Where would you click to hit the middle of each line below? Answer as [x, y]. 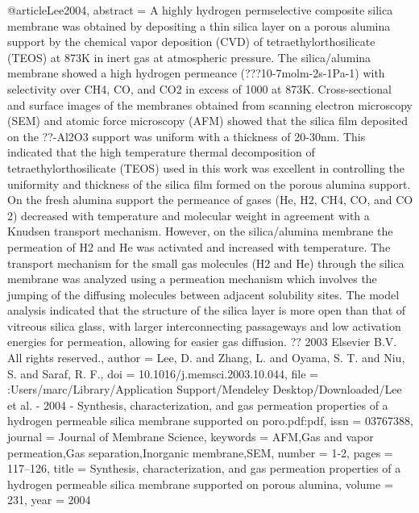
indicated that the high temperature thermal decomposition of [161, 152]
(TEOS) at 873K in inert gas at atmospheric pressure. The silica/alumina [189, 57]
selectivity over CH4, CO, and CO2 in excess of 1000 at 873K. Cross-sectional [199, 88]
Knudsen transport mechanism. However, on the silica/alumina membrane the [200, 231]
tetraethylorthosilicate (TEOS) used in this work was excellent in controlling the [206, 167]
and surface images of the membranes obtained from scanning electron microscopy [210, 104]
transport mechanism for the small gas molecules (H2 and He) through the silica [206, 263]
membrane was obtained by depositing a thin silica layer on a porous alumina [199, 25]
